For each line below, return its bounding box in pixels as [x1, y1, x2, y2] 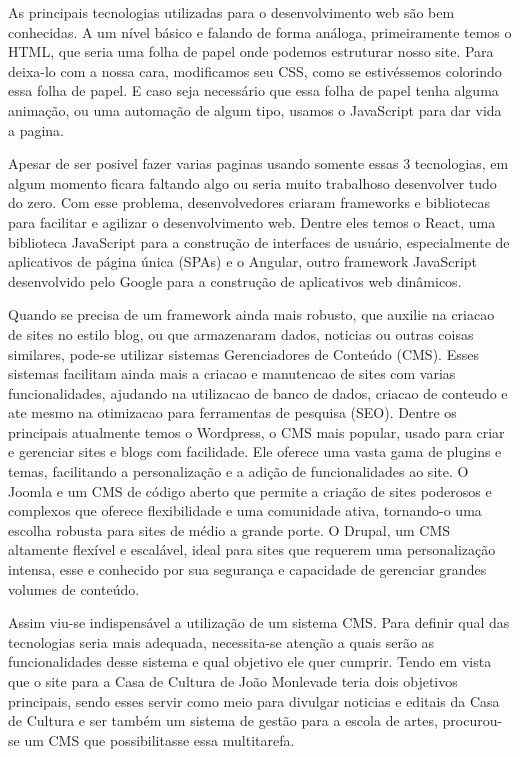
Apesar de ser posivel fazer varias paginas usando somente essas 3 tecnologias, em [8, 153, 509, 174]
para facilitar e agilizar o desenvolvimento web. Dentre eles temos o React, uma [8, 211, 496, 232]
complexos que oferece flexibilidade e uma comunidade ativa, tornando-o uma [8, 500, 482, 521]
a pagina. [8, 119, 65, 140]
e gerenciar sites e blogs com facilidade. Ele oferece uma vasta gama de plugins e [8, 441, 502, 462]
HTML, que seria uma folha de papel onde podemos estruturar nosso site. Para [8, 41, 494, 62]
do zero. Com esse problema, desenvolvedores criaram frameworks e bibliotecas [8, 192, 491, 213]
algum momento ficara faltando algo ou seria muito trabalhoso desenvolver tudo [8, 172, 497, 193]
